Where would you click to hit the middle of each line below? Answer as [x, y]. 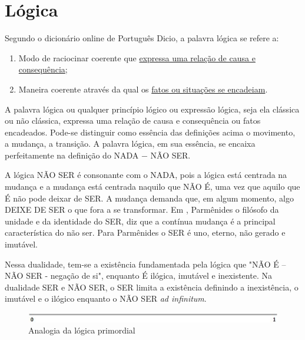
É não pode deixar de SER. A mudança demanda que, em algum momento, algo [150, 198]
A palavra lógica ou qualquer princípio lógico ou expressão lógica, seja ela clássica [152, 109]
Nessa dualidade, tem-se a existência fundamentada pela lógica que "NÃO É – [145, 264]
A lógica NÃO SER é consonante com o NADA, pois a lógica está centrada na [146, 175]
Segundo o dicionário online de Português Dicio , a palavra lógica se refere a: [142, 38]
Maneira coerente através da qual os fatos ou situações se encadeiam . [143, 89]
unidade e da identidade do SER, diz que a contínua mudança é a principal [140, 221]
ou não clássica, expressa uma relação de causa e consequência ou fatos [133, 121]
